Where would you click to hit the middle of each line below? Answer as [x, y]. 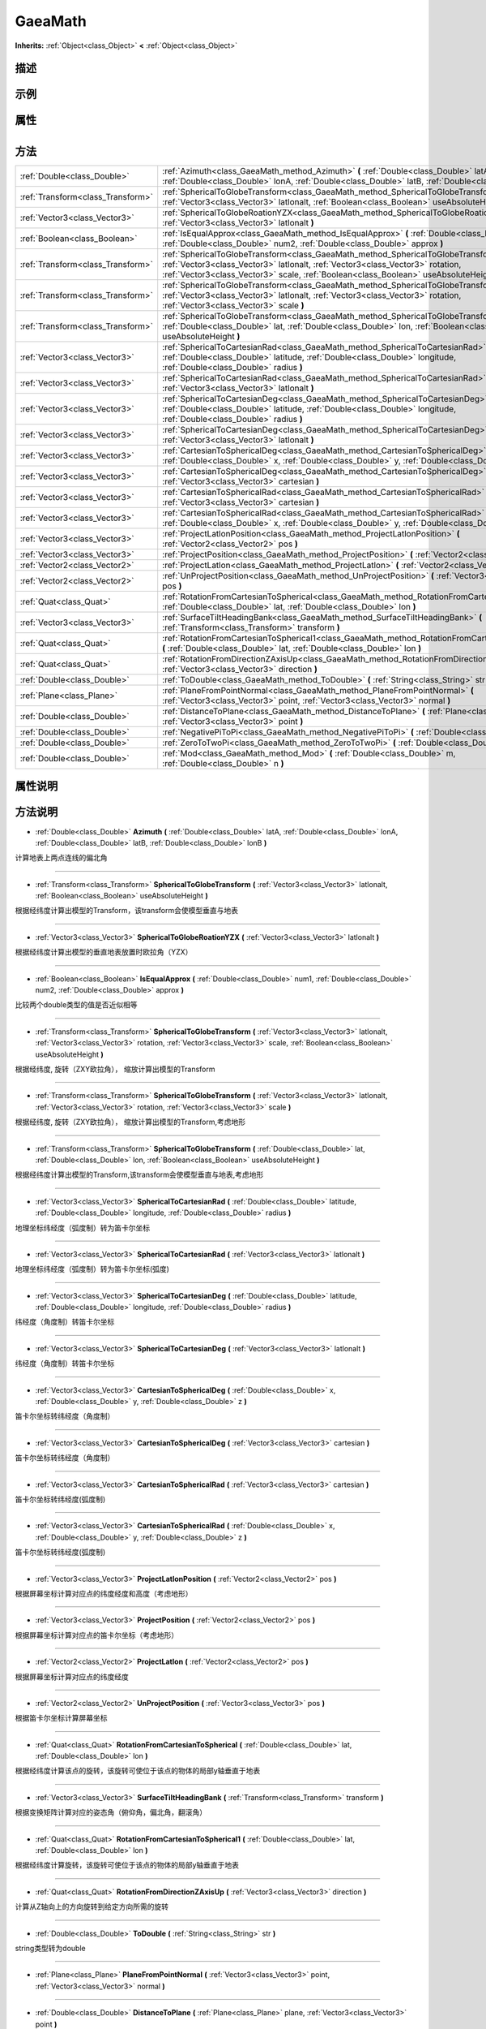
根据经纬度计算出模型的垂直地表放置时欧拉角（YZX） [104, 952]
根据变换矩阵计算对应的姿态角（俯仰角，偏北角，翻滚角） [111, 1812]
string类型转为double [50, 1948]
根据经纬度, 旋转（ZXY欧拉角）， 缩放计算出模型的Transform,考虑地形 [130, 1122]
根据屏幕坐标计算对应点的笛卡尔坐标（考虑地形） [96, 1635]
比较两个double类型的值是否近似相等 [76, 1005]
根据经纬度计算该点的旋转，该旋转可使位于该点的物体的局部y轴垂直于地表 [138, 1771]
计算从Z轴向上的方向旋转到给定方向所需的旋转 [92, 1906]
